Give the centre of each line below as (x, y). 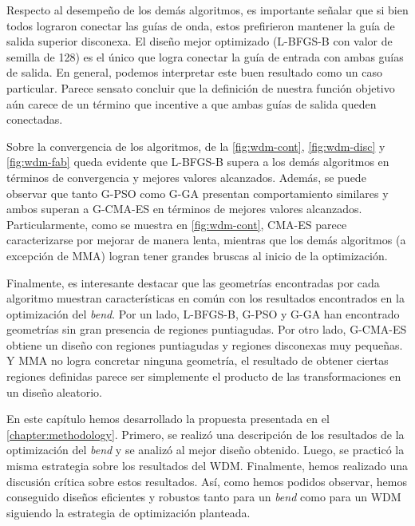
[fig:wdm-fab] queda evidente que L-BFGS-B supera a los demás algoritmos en (198, 162)
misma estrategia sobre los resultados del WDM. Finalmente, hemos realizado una (207, 466)
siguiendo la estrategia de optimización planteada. (128, 512)
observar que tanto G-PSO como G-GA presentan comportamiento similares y (198, 193)
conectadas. (35, 119)
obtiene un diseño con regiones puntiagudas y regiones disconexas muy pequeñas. (205, 344)
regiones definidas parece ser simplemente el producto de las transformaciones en (204, 376)
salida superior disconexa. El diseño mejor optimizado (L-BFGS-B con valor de (200, 41)
